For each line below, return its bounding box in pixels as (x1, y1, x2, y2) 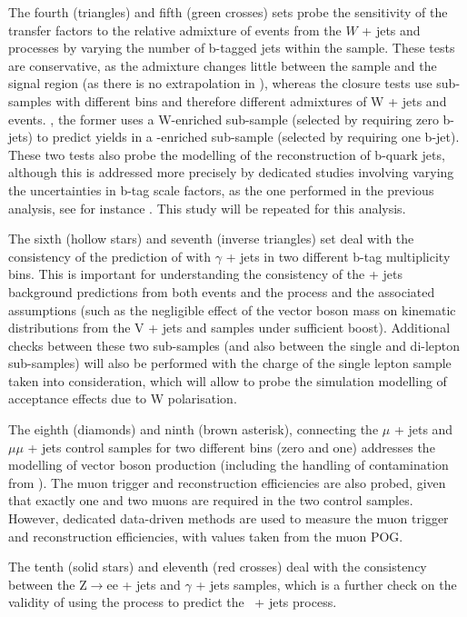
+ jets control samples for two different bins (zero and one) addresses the (27, 437, 435, 456)
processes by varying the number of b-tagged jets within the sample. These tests (8, 38, 455, 57)
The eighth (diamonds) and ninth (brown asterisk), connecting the (8, 420, 379, 439)
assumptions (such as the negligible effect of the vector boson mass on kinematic (8, 300, 456, 319)
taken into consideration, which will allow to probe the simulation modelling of (8, 371, 447, 390)
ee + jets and (106, 574, 181, 593)
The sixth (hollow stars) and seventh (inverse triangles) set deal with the (8, 229, 414, 248)
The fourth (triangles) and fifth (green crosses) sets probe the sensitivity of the (8, 3, 448, 21)
